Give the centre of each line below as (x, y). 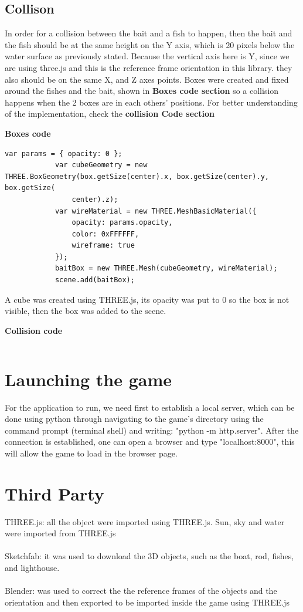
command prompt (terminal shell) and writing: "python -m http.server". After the (152, 430)
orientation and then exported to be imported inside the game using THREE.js (147, 602)
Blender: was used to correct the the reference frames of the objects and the (141, 591)
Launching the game (88, 379)
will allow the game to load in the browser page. (91, 453)
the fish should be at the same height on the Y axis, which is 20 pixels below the (150, 44)
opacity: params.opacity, (122, 223)
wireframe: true (103, 246)
